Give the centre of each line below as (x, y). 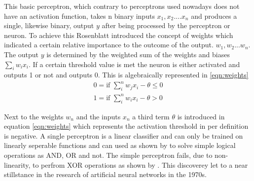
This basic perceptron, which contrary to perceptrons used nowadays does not (122, 6)
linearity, (17, 164)
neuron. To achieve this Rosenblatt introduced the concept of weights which (119, 35)
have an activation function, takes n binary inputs (79, 16)
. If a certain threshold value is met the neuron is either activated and (134, 64)
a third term (151, 116)
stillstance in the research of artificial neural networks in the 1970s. (105, 174)
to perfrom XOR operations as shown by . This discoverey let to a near (140, 164)
